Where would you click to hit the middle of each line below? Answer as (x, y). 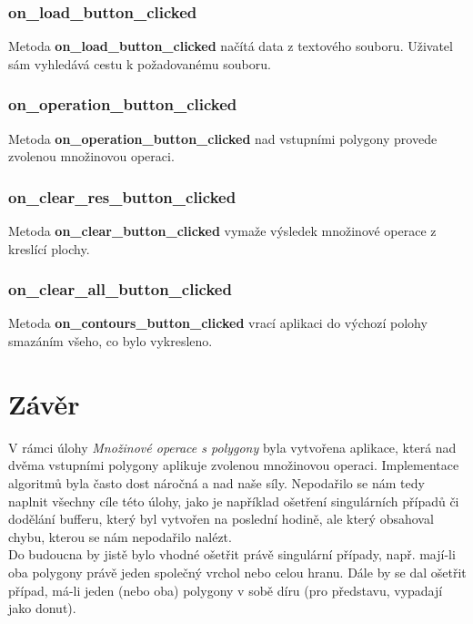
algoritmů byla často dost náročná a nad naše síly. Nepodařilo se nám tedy (216, 482)
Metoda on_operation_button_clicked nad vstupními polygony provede (223, 138)
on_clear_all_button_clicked (120, 289)
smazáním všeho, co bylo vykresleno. (111, 341)
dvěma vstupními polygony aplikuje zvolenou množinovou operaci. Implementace (234, 465)
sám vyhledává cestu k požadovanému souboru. (140, 63)
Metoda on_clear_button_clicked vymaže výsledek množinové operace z (222, 231)
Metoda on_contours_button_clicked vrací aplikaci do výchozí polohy (218, 323)
